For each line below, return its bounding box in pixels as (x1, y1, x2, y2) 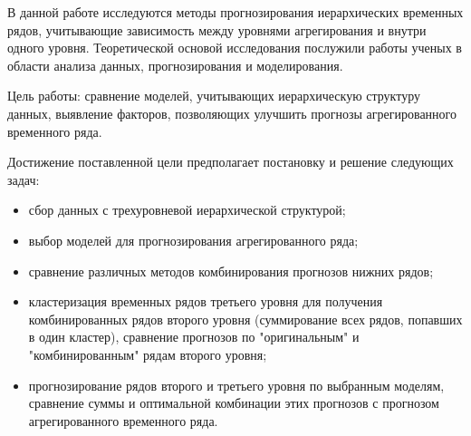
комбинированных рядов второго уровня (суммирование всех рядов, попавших (28, 309, 463, 328)
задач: (7, 170, 40, 189)
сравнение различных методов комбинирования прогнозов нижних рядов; (28, 261, 434, 280)
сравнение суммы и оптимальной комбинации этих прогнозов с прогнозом (28, 393, 439, 412)
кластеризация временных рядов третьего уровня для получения (28, 292, 383, 311)
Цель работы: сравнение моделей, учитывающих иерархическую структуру (7, 86, 420, 105)
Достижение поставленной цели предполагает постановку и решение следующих (7, 152, 454, 171)
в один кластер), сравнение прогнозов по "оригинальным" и (28, 327, 360, 346)
